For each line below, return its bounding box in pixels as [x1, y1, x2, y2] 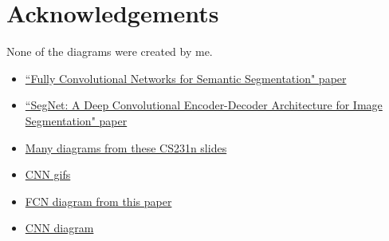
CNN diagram [25, 219, 94, 236]
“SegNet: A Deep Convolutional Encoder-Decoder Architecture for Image [25, 97, 383, 113]
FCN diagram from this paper [25, 192, 172, 209]
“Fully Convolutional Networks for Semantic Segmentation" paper [25, 69, 347, 86]
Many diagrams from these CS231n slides [25, 139, 227, 156]
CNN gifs [25, 166, 71, 183]
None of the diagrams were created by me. [6, 43, 213, 60]
